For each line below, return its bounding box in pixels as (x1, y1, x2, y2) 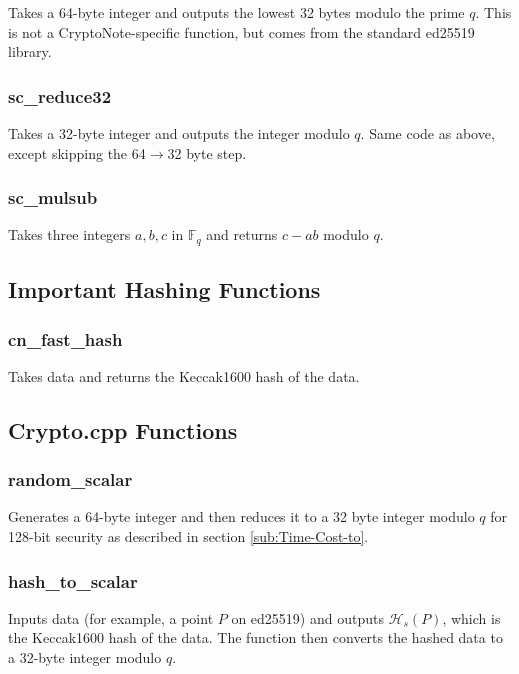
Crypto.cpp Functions (8, 414, 238, 445)
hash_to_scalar (8, 568, 138, 593)
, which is (442, 607, 501, 628)
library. (8, 41, 52, 62)
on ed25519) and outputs (231, 607, 384, 628)
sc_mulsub (8, 185, 98, 210)
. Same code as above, (360, 123, 495, 143)
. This (475, 2, 512, 22)
